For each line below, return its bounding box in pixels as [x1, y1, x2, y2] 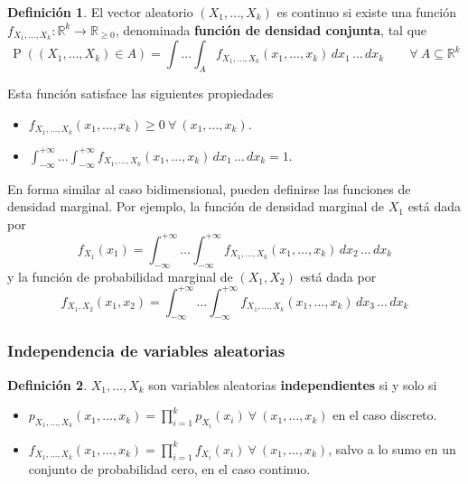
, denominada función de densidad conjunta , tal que [115, 20, 427, 39]
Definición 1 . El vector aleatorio [7, 3, 193, 21]
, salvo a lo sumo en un [328, 439, 456, 458]
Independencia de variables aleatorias [7, 340, 285, 362]
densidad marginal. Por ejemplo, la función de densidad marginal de [7, 197, 385, 216]
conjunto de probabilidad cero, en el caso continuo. [28, 459, 311, 478]
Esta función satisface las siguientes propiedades [7, 84, 274, 103]
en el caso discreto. [332, 405, 437, 424]
